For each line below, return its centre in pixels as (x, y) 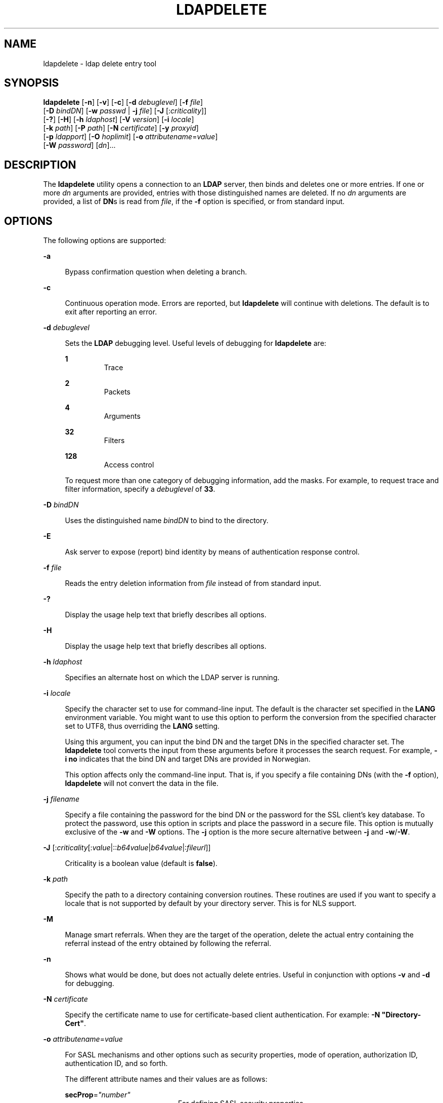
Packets (117, 392)
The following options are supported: (105, 241)
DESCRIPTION (40, 165)
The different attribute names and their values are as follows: (166, 1079)
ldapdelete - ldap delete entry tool (100, 63)
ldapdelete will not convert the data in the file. (142, 783)
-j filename (61, 799)
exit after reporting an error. (111, 312)
